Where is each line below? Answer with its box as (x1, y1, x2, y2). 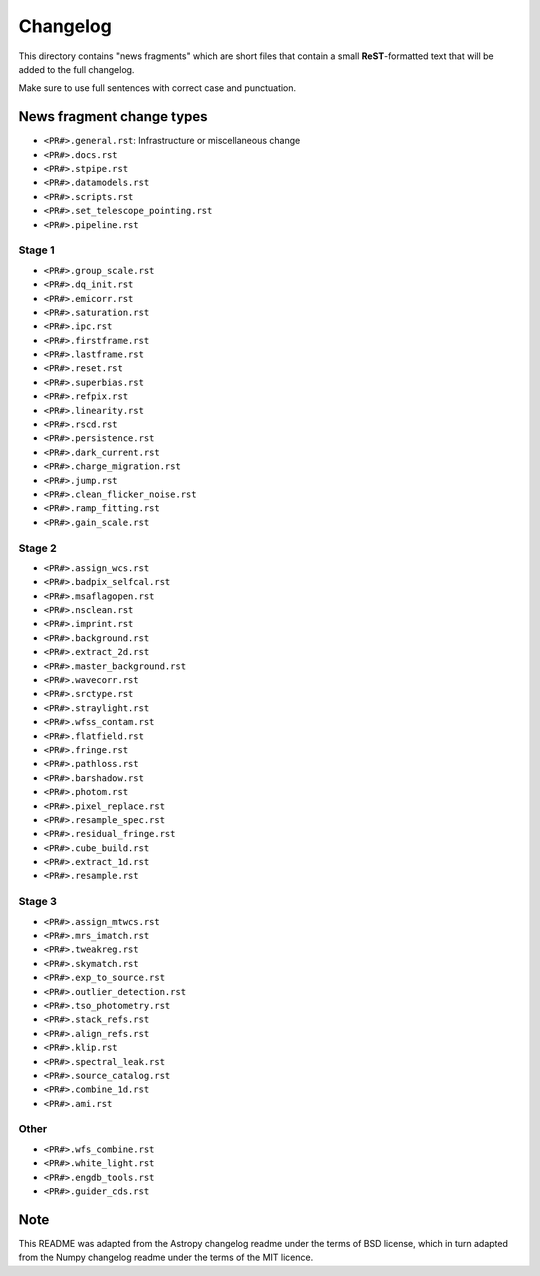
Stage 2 (18, 541, 57, 555)
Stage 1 (18, 243, 55, 257)
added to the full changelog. (18, 63, 135, 75)
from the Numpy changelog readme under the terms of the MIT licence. (18, 1251, 314, 1264)
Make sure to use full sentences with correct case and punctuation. (18, 82, 297, 94)
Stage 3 (18, 895, 57, 909)
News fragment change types (18, 108, 209, 125)
